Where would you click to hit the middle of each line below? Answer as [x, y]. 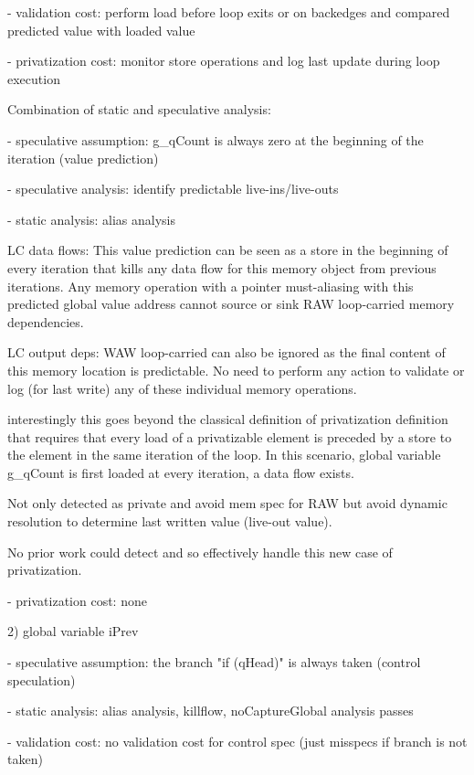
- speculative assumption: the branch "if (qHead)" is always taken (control [214, 662]
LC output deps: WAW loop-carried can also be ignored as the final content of [226, 352]
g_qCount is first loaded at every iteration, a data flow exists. [181, 472]
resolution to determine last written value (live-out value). [170, 521]
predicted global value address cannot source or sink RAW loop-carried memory [231, 304]
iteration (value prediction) [83, 158]
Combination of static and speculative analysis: [139, 109]
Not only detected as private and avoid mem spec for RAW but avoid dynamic [227, 503]
